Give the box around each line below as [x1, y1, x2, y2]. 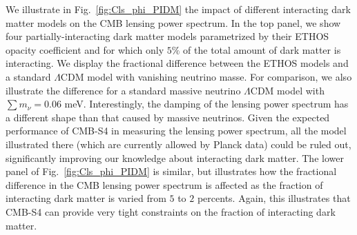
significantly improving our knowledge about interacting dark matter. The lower [6, 150, 344, 165]
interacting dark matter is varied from [6, 191, 166, 205]
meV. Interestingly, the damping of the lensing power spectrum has [64, 96, 349, 111]
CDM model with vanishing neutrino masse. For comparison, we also [60, 69, 352, 83]
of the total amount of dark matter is [183, 42, 341, 57]
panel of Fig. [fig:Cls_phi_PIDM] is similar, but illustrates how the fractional [6, 164, 337, 178]
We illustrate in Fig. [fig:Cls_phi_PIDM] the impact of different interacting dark [6, 2, 351, 16]
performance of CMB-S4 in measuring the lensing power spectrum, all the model [6, 123, 347, 138]
